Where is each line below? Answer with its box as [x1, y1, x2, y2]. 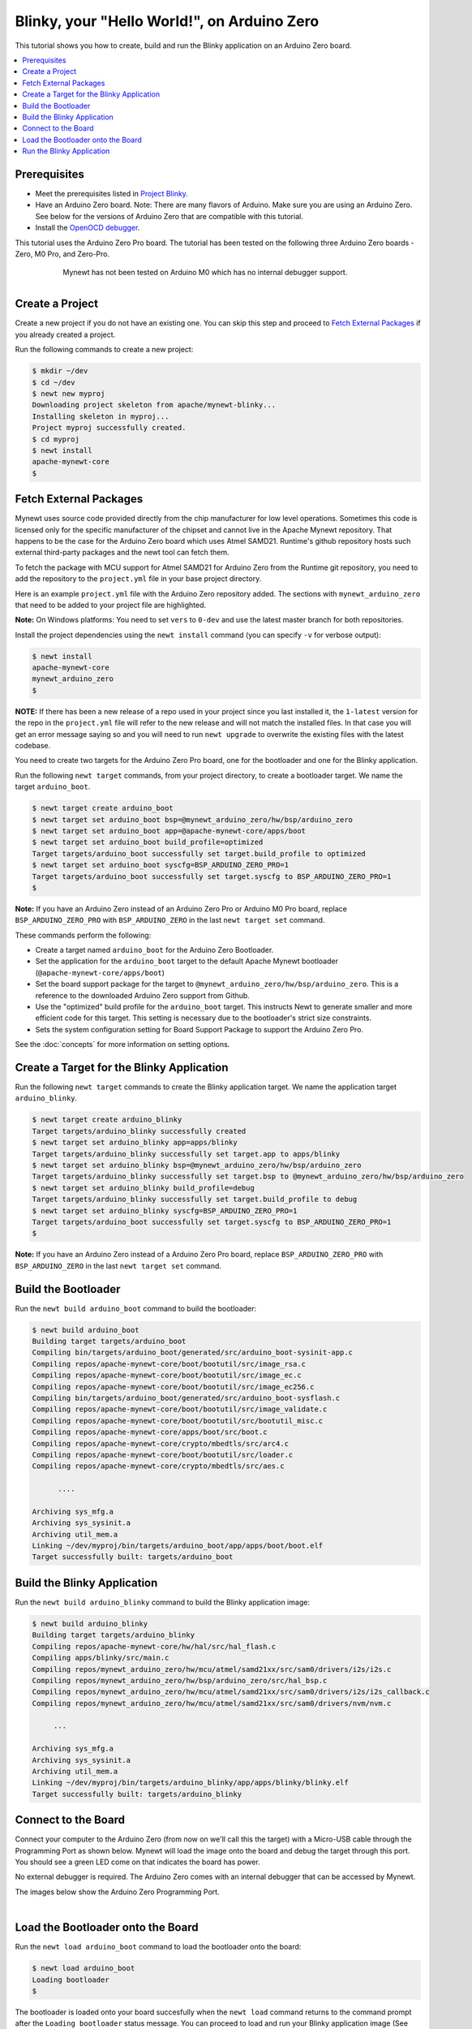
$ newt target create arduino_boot [32, 803, 174, 813]
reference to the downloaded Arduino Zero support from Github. [35, 990, 251, 1000]
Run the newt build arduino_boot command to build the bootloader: [15, 1303, 257, 1313]
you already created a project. [15, 330, 116, 339]
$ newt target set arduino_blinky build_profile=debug [32, 1183, 255, 1192]
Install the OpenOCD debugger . [35, 223, 140, 233]
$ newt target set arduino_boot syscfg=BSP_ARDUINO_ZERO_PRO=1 [32, 860, 290, 870]
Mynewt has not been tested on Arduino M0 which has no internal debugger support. [62, 268, 348, 278]
